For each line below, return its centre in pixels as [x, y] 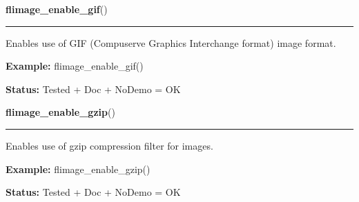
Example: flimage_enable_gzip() [78, 169]
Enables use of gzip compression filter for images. [109, 145]
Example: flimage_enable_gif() [75, 66]
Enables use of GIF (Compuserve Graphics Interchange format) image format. [171, 42]
